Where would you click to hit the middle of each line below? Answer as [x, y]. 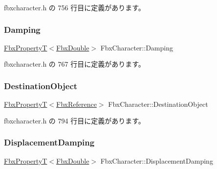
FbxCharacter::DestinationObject [158, 104]
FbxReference [76, 104]
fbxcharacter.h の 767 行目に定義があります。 [75, 64]
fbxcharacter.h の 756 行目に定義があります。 [75, 7]
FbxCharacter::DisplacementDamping [157, 160]
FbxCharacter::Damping [137, 47]
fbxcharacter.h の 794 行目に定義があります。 [75, 120]
